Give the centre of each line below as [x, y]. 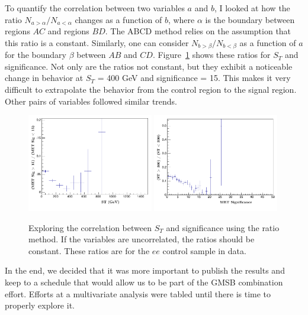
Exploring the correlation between [90, 227]
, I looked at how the [252, 8]
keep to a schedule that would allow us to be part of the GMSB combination [144, 282]
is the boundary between [250, 19]
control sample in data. [204, 250]
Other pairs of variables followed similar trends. [91, 101]
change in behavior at [44, 78]
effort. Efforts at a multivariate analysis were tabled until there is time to [138, 293]
